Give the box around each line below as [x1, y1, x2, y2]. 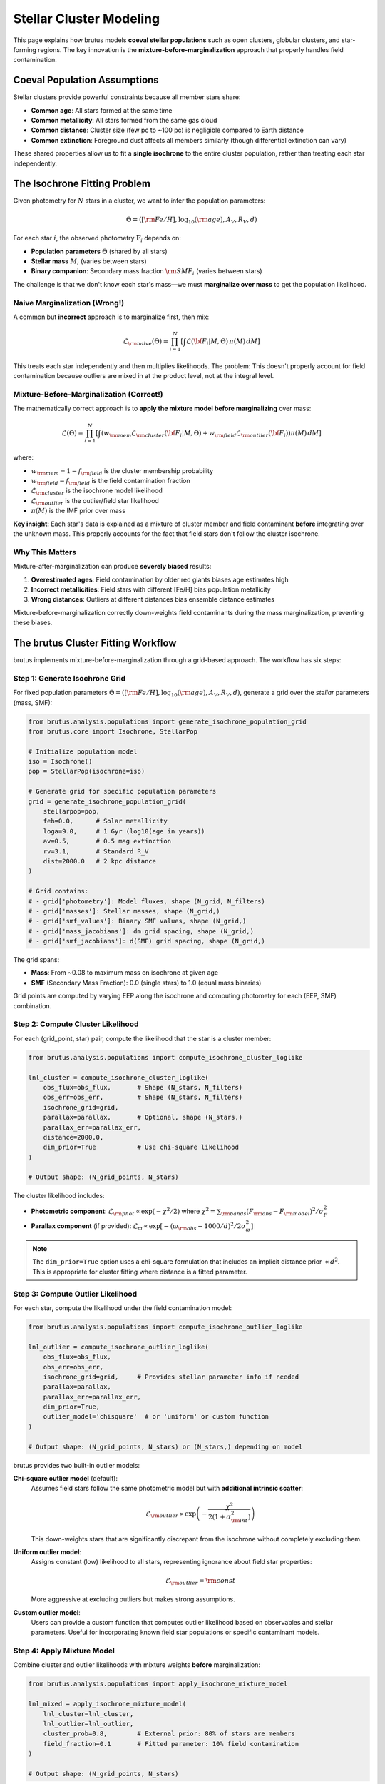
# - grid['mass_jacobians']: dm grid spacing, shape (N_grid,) [28, 927, 255, 935]
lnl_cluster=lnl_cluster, [43, 1710, 134, 1718]
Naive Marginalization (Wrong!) [13, 298, 125, 308]
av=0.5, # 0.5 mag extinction [43, 837, 171, 846]
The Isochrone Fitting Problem [13, 178, 151, 190]
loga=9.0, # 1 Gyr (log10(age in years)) [43, 827, 205, 835]
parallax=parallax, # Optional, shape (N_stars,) [43, 1113, 243, 1122]
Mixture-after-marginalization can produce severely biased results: [13, 562, 212, 571]
